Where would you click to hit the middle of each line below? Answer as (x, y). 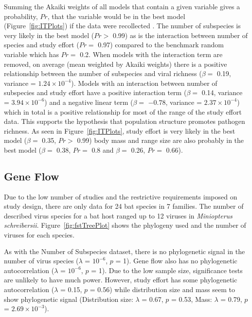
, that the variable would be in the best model (116, 16)
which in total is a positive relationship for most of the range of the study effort (123, 111)
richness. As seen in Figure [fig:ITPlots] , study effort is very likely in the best (120, 130)
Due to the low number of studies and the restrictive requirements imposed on (121, 196)
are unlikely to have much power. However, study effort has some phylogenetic (121, 280)
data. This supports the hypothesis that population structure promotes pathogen (125, 121)
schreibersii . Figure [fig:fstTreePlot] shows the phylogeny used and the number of (125, 225)
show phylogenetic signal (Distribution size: (69, 299)
